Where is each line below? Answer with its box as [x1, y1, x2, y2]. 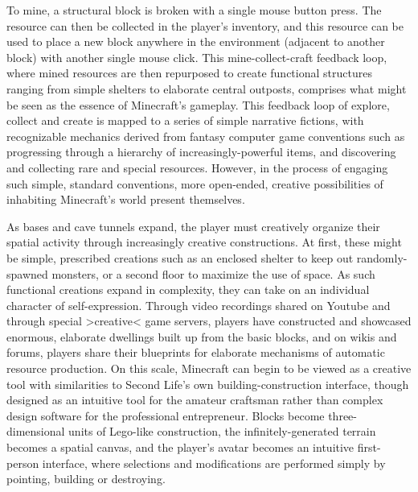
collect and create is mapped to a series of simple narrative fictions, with [6, 112, 364, 129]
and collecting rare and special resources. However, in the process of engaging [6, 159, 388, 176]
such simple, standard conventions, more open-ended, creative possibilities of [6, 175, 383, 192]
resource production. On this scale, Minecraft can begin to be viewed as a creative [6, 360, 412, 377]
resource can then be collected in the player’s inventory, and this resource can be [6, 17, 404, 34]
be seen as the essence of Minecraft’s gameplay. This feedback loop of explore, [6, 96, 390, 113]
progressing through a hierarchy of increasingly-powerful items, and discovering [6, 143, 396, 160]
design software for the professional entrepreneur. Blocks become [6, 407, 325, 424]
